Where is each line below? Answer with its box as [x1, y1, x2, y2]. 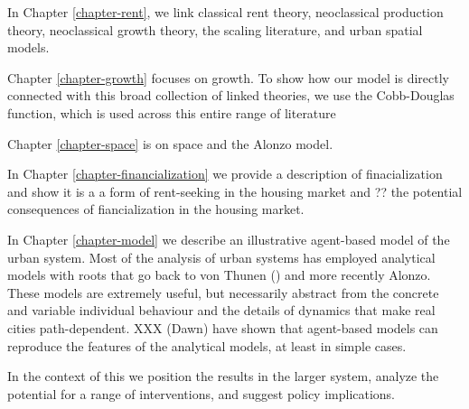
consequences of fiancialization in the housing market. [7, 200, 305, 218]
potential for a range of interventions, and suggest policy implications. [7, 384, 396, 403]
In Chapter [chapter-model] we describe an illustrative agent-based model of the [7, 229, 450, 248]
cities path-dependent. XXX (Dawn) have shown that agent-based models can [7, 318, 438, 337]
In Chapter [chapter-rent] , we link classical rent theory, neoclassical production [7, 3, 444, 21]
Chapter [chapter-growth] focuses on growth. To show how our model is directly [7, 68, 449, 87]
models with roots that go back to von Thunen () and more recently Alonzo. [7, 265, 431, 284]
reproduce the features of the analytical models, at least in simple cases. [7, 336, 407, 355]
